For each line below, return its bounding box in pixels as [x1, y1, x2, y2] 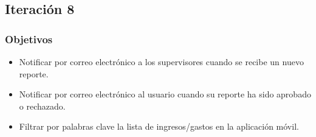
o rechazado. [19, 99, 66, 112]
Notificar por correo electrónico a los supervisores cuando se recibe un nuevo [19, 55, 304, 68]
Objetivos [5, 31, 53, 46]
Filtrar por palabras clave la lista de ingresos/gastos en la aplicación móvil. [19, 120, 299, 133]
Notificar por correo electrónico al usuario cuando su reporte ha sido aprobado [19, 88, 311, 100]
